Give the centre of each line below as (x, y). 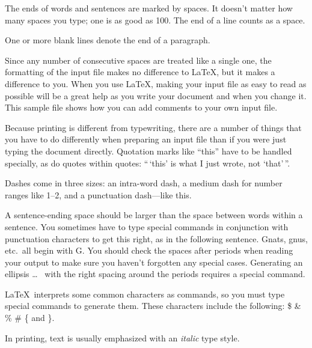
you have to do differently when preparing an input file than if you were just (146, 139)
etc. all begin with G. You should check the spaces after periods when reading (149, 250)
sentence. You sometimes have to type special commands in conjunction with (147, 226)
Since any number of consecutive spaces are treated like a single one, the (138, 60)
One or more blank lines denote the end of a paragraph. (108, 40)
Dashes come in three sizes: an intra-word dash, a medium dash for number (144, 183)
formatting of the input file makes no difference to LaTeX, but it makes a (140, 72)
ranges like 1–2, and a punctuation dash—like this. (98, 194)
